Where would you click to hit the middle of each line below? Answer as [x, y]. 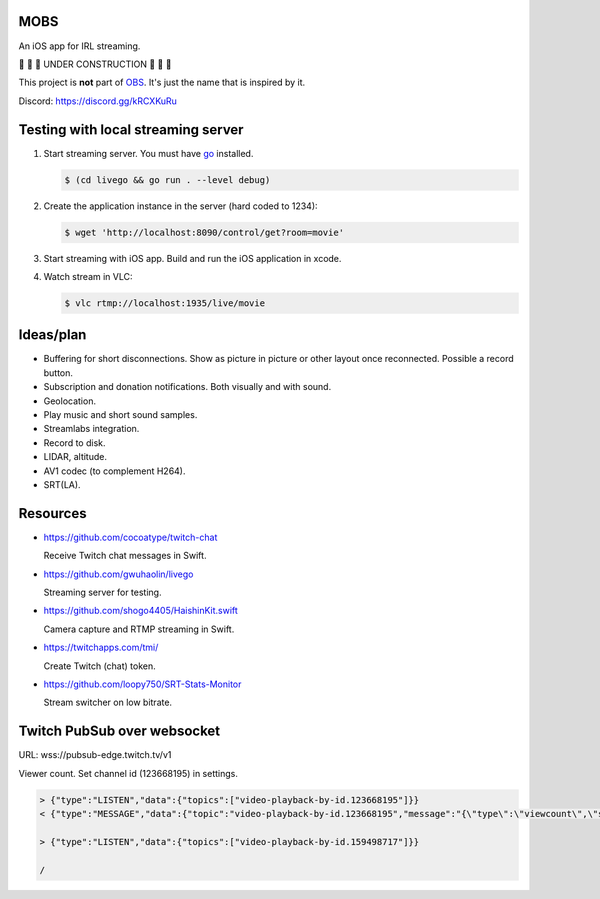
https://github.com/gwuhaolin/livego [118, 574]
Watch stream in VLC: [88, 276]
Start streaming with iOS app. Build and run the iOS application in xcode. [192, 258]
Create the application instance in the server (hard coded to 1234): [181, 206]
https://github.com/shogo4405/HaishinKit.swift [141, 611]
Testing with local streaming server [131, 129]
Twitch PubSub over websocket [119, 731]
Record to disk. [74, 442]
